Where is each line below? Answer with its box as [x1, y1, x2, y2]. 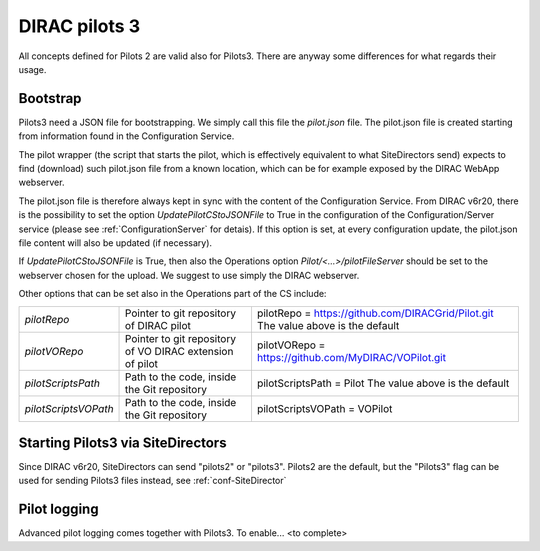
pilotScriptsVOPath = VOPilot [256, 401, 393, 415]
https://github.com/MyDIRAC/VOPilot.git [256, 350, 447, 364]
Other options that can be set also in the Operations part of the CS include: [18, 288, 327, 300]
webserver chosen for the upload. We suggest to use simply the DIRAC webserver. [18, 269, 360, 281]
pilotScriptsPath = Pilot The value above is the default [256, 376, 510, 390]
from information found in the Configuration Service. [18, 130, 235, 142]
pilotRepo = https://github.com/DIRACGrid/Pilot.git [256, 306, 494, 320]
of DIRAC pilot [125, 318, 192, 332]
